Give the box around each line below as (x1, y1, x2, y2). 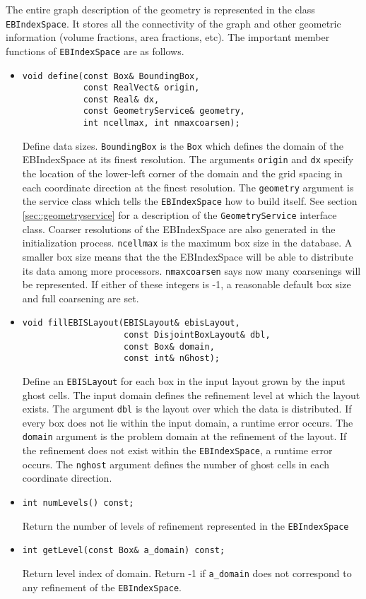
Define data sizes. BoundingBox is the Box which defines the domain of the (22, 138, 344, 153)
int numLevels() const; (22, 498, 134, 509)
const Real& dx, (83, 94, 160, 105)
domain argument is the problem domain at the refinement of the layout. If (22, 429, 347, 444)
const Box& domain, (123, 341, 215, 352)
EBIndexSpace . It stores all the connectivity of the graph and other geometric (6, 16, 341, 30)
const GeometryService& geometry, (83, 106, 245, 117)
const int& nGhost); (123, 353, 220, 364)
